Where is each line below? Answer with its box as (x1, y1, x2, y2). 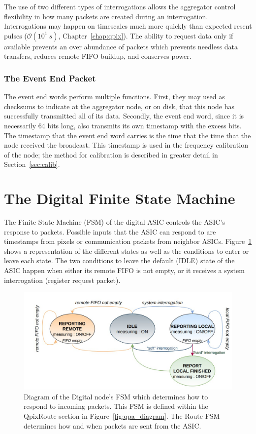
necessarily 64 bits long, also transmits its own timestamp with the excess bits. (4, 120, 242, 130)
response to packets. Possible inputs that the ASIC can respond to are (4, 226, 216, 237)
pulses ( (4, 30, 27, 40)
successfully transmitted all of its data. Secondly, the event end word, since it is (4, 111, 244, 121)
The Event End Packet (4, 72, 96, 84)
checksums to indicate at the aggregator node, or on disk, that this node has (4, 101, 234, 111)
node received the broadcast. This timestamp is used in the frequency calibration (4, 140, 248, 150)
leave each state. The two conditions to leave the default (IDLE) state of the (4, 255, 235, 266)
